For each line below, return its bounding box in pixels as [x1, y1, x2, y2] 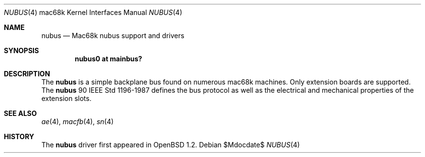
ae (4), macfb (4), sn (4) [41, 117, 114, 126]
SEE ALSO [4, 109, 37, 117]
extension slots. [41, 94, 92, 102]
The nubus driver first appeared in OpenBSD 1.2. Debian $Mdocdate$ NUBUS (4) [41, 141, 300, 149]
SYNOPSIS [4, 46, 39, 55]
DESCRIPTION [4, 70, 50, 78]
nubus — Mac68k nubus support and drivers [41, 31, 184, 40]
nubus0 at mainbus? [75, 55, 142, 63]
